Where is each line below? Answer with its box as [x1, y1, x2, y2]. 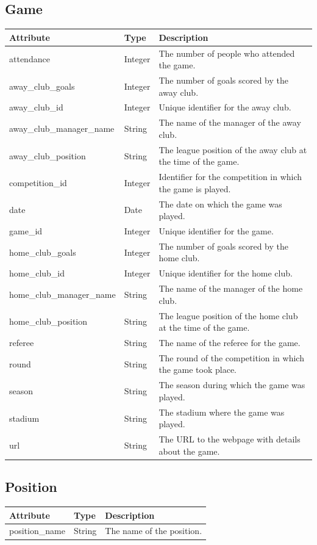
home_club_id [9, 267, 65, 280]
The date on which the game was [158, 197, 282, 210]
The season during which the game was [158, 378, 305, 391]
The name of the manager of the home [158, 282, 303, 295]
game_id [9, 225, 43, 237]
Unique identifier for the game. [158, 225, 274, 237]
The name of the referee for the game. [158, 336, 301, 349]
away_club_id [9, 101, 63, 114]
